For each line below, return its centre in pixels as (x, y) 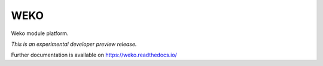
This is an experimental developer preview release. (74, 44)
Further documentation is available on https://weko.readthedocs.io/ (94, 55)
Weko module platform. (40, 33)
